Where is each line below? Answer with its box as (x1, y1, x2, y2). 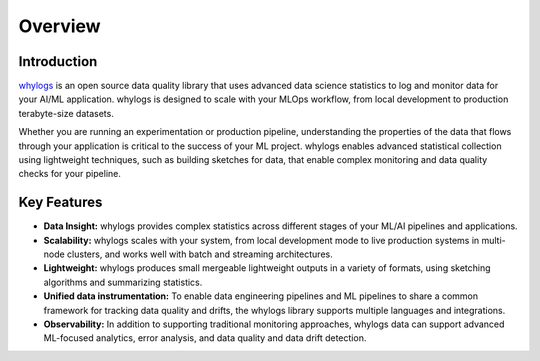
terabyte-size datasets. (18, 107, 114, 119)
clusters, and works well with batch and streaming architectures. (66, 248, 334, 260)
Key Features (18, 194, 103, 211)
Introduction (18, 53, 98, 70)
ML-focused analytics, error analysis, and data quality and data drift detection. (43, 332, 367, 344)
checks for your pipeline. (18, 168, 122, 180)
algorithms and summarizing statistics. (43, 276, 203, 288)
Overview (18, 15, 101, 37)
